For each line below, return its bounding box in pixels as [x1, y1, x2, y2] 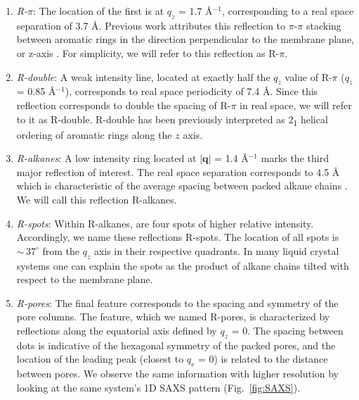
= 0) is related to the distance [197, 351, 328, 366]
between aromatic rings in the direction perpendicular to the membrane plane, [16, 32, 355, 46]
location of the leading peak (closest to [16, 351, 184, 366]
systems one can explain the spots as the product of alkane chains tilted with [16, 258, 349, 273]
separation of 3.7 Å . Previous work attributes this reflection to [16, 18, 286, 32]
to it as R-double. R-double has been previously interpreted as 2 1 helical [16, 111, 328, 128]
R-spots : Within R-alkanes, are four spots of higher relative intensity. [16, 215, 314, 230]
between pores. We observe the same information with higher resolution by [16, 366, 339, 381]
